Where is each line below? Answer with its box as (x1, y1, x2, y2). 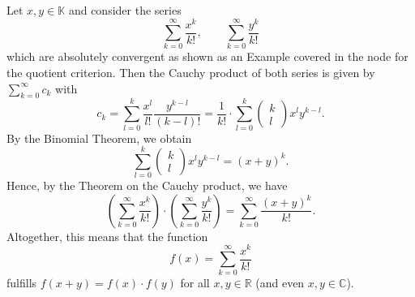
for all (180, 274, 210, 291)
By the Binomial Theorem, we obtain (6, 129, 192, 146)
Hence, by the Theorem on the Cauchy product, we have (6, 177, 288, 194)
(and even (255, 274, 305, 291)
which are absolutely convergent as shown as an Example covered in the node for (6, 48, 409, 65)
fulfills (6, 274, 37, 291)
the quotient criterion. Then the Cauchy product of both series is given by (6, 64, 375, 81)
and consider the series (68, 2, 182, 18)
